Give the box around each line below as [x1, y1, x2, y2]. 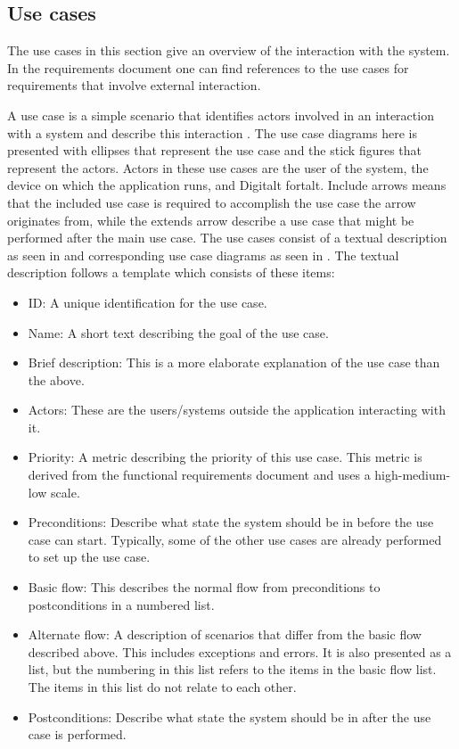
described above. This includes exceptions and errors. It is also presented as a [28, 642, 452, 661]
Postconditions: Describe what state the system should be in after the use [28, 707, 431, 726]
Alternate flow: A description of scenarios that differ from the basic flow [28, 625, 422, 644]
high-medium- [374, 465, 451, 484]
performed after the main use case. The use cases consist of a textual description [7, 228, 447, 247]
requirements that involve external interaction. [7, 76, 261, 95]
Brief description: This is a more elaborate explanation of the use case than [28, 353, 440, 372]
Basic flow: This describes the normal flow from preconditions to [28, 578, 381, 597]
